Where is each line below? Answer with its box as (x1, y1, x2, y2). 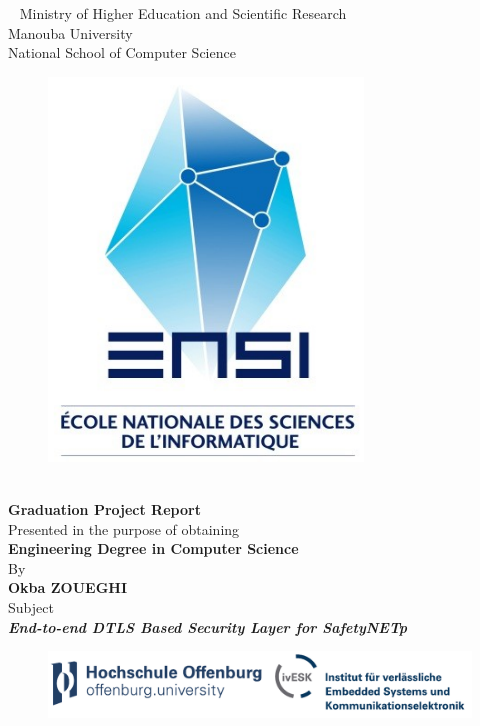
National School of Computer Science (8, 42, 236, 63)
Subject (8, 596, 54, 617)
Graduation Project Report (8, 498, 201, 519)
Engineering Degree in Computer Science (8, 538, 299, 559)
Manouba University (8, 22, 133, 43)
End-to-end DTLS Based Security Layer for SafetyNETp (8, 616, 408, 637)
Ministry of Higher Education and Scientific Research (19, 3, 347, 23)
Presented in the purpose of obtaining (8, 518, 240, 539)
